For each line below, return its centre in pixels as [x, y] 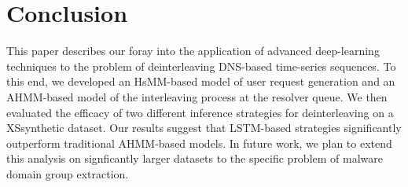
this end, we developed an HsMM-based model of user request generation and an [201, 81]
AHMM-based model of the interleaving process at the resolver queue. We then [197, 96]
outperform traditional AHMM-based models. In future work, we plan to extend [199, 143]
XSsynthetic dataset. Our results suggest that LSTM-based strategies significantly [204, 128]
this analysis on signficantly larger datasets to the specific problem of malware [195, 158]
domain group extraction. [68, 173]
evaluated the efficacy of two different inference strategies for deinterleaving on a [200, 112]
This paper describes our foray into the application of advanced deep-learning [193, 51]
